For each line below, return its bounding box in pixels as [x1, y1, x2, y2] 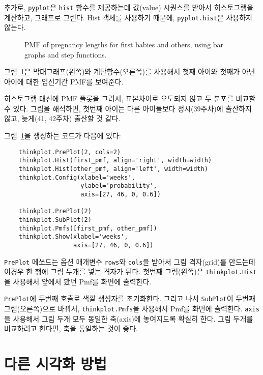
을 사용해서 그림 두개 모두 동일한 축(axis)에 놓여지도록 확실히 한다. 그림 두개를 [4, 313, 253, 324]
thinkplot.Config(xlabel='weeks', [18, 174, 135, 181]
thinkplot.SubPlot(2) [18, 216, 92, 223]
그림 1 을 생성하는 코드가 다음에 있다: [4, 130, 121, 141]
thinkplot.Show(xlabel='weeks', [18, 233, 128, 241]
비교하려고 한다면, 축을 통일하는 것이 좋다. [4, 323, 138, 334]
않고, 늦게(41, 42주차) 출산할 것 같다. [4, 113, 121, 124]
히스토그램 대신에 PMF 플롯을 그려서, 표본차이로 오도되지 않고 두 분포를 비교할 [4, 93, 256, 104]
